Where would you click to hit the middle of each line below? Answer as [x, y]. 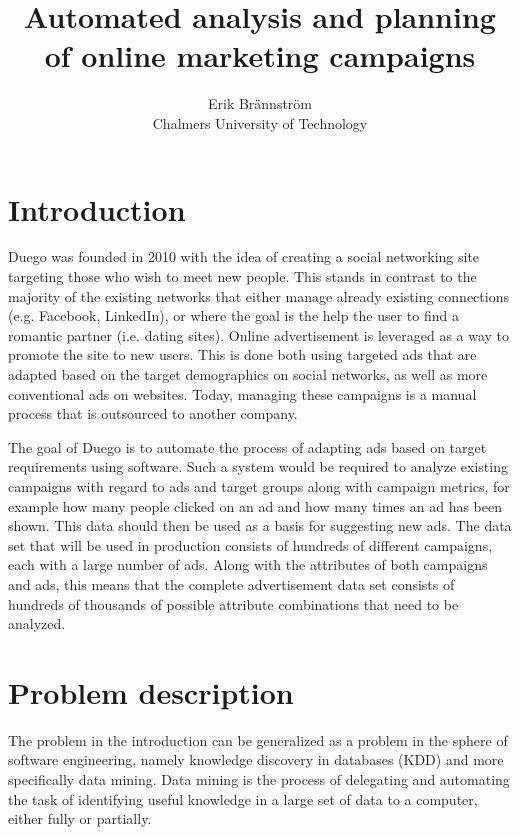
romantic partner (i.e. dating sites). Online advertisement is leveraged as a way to [259, 334]
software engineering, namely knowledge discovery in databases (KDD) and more [256, 759]
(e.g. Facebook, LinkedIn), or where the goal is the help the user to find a [233, 315]
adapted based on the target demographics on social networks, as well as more [248, 374]
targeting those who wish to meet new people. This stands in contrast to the [242, 276]
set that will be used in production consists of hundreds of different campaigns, [250, 544]
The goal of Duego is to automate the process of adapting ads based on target [247, 446]
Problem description [151, 691]
